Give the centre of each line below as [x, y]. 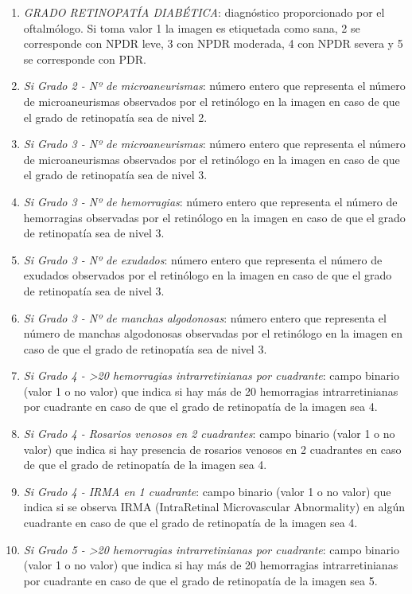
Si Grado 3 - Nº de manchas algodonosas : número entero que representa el [205, 317]
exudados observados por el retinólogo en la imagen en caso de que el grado [208, 275]
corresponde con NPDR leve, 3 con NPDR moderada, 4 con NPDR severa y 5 [213, 43]
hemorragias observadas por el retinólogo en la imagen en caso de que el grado [214, 217]
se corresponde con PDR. [85, 59]
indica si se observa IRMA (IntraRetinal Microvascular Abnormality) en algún [214, 507]
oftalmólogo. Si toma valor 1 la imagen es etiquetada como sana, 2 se [192, 27]
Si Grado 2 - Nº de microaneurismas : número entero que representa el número [214, 86]
